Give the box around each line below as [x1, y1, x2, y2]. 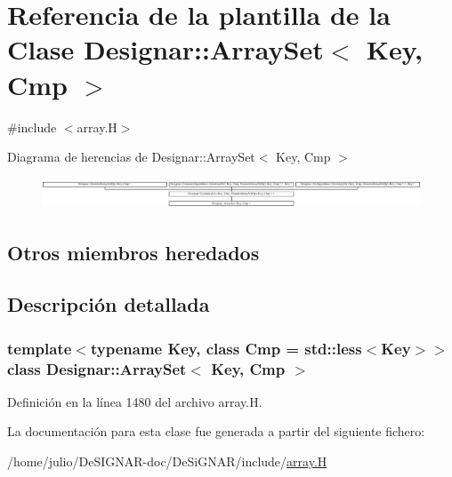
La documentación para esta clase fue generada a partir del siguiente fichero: [7, 422, 425, 441]
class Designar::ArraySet [7, 357, 187, 379]
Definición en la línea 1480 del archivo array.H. [7, 392, 262, 410]
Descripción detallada [7, 290, 210, 318]
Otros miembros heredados [7, 238, 260, 266]
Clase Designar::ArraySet [7, 31, 324, 68]
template [7, 337, 72, 359]
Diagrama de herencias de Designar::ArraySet [7, 147, 255, 166]
